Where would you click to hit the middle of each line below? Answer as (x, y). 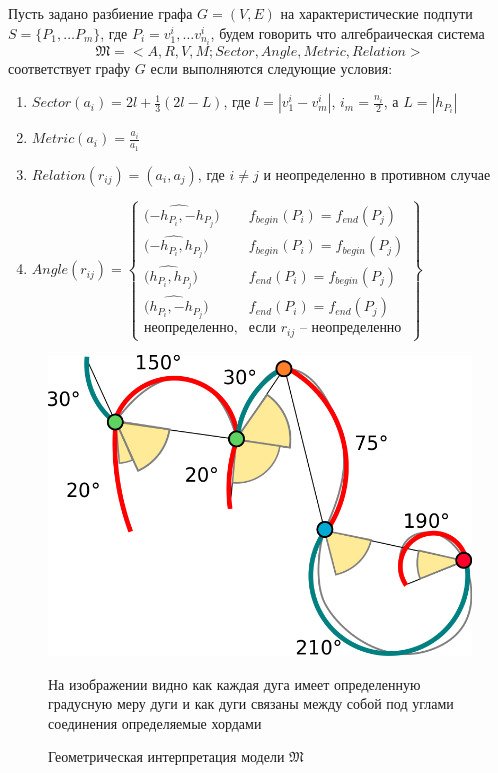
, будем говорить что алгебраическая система (347, 32)
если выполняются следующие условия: (271, 67)
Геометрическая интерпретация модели (166, 756)
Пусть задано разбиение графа (100, 13)
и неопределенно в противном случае (377, 173)
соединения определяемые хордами (155, 722)
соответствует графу (69, 67)
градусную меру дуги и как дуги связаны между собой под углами (251, 703)
